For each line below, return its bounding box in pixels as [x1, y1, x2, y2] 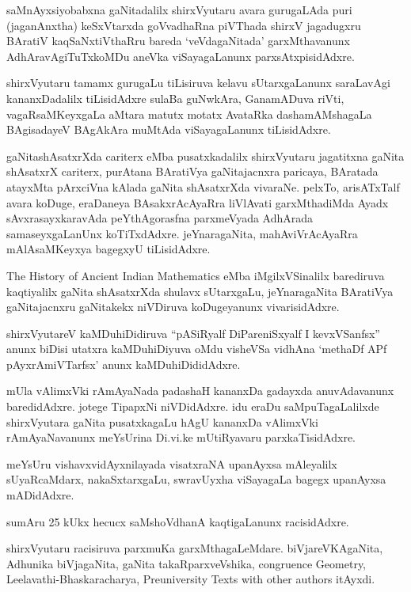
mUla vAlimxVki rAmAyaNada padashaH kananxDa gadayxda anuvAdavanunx [6, 382, 394, 399]
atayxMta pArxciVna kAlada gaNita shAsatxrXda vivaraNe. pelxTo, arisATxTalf [6, 178, 400, 195]
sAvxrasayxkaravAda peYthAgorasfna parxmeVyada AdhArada [6, 210, 314, 226]
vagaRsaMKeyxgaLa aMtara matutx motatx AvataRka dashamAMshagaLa [6, 105, 372, 122]
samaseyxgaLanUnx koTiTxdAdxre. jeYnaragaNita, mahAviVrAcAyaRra [6, 225, 358, 241]
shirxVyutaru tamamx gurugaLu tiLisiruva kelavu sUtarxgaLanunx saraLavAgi [6, 74, 390, 91]
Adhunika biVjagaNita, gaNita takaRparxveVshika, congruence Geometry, [6, 555, 367, 571]
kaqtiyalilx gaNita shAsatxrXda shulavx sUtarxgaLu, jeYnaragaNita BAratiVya [6, 283, 394, 299]
